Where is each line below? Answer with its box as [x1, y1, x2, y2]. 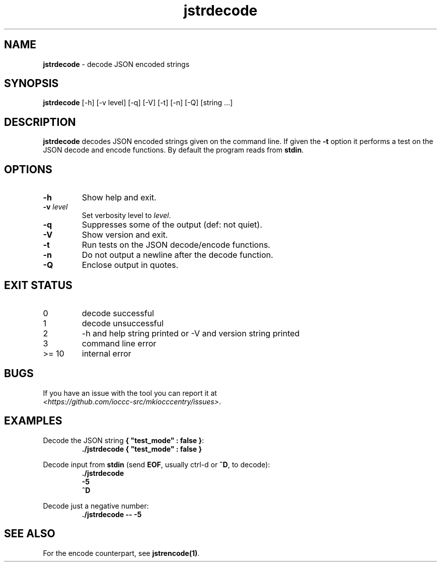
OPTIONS [4, 163, 52, 176]
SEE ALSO [4, 527, 55, 540]
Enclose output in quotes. [82, 260, 179, 270]
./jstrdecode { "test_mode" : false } [82, 444, 202, 453]
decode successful [82, 308, 154, 318]
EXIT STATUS [4, 278, 72, 292]
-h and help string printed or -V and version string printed [82, 328, 300, 338]
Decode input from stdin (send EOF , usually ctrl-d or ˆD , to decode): [43, 460, 270, 469]
